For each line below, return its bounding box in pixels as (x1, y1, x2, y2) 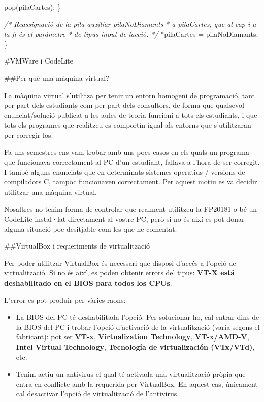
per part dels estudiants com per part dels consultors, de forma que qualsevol (4, 100, 244, 110)
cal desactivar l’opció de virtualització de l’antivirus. (16, 388, 179, 399)
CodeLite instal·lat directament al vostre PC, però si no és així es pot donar (4, 213, 245, 224)
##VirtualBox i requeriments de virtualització (4, 240, 150, 251)
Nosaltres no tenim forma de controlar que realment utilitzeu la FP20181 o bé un (4, 203, 257, 214)
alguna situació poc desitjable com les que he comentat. (4, 223, 177, 234)
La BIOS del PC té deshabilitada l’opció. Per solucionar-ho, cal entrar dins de (16, 312, 259, 322)
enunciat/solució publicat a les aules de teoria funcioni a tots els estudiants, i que (4, 109, 257, 120)
